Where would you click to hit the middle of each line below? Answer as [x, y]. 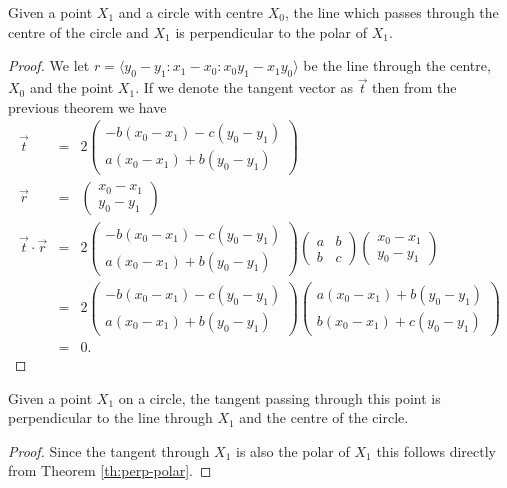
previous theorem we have [87, 106]
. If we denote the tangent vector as [244, 87]
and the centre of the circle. [324, 417]
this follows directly [436, 450]
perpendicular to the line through [110, 417]
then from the [414, 87]
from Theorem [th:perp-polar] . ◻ [110, 470]
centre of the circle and [78, 31]
